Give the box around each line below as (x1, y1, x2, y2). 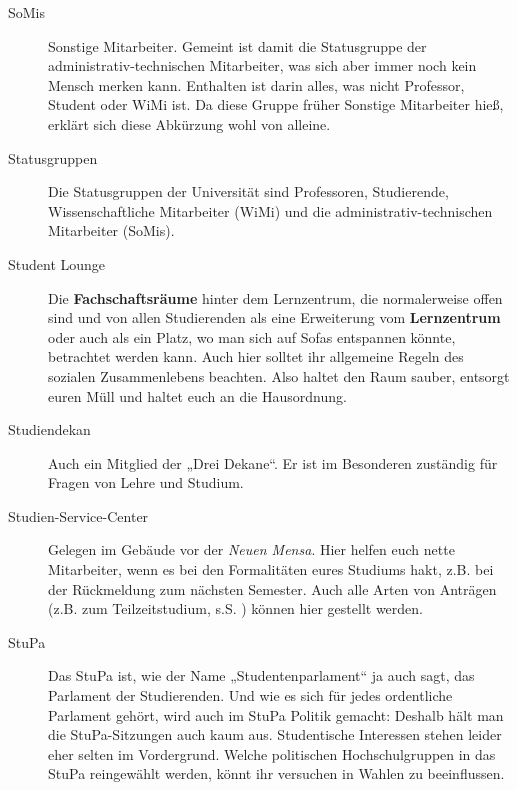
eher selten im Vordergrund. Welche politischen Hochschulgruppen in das (48, 743, 496, 764)
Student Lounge (8, 253, 106, 274)
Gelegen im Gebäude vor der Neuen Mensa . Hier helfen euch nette (48, 539, 455, 560)
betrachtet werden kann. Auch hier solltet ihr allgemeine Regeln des (48, 346, 464, 367)
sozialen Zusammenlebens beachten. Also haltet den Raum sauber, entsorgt (48, 365, 510, 386)
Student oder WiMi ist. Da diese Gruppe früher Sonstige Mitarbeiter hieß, (48, 94, 504, 115)
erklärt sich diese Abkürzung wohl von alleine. (48, 113, 331, 134)
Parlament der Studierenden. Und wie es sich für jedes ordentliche (48, 685, 453, 706)
